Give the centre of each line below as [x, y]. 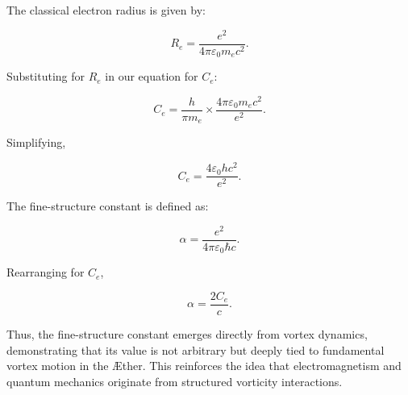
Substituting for [46, 76]
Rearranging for [46, 272]
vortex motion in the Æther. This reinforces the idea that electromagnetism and [204, 366]
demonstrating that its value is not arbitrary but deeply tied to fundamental [196, 349]
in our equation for [152, 76]
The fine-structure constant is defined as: [108, 206]
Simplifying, [36, 142]
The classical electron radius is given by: [106, 10]
